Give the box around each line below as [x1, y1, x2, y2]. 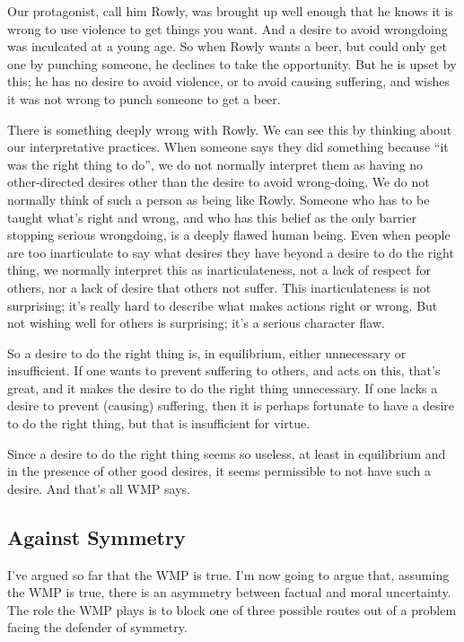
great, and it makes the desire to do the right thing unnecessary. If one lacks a [7, 378, 438, 397]
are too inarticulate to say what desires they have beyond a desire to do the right [7, 242, 454, 261]
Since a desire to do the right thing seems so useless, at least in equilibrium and [7, 444, 446, 462]
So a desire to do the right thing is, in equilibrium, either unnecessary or [7, 343, 407, 362]
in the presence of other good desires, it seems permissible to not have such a [7, 462, 432, 480]
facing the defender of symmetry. [7, 618, 188, 637]
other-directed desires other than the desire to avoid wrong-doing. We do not [7, 172, 430, 191]
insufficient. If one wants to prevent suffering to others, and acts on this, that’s [7, 361, 441, 380]
